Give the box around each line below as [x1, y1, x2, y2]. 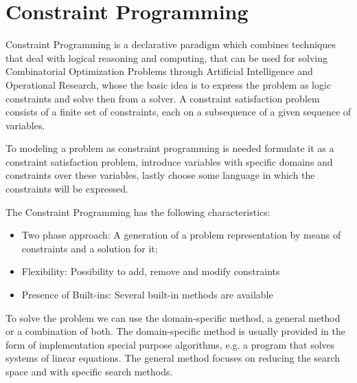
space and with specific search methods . [5, 364, 173, 378]
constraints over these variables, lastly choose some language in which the [5, 168, 315, 182]
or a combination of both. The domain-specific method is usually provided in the [5, 324, 346, 338]
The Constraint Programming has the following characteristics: [5, 204, 270, 219]
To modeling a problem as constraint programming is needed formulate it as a [5, 141, 334, 155]
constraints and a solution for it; [21, 241, 158, 255]
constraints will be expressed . [5, 182, 128, 196]
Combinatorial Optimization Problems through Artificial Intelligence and [5, 64, 313, 78]
